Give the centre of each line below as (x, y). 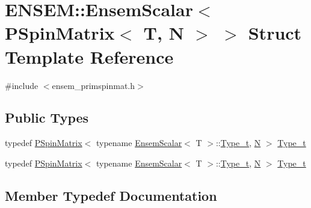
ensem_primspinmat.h (94, 85)
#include (22, 85)
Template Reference (89, 56)
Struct (275, 33)
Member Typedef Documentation (111, 195)
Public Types (47, 118)
